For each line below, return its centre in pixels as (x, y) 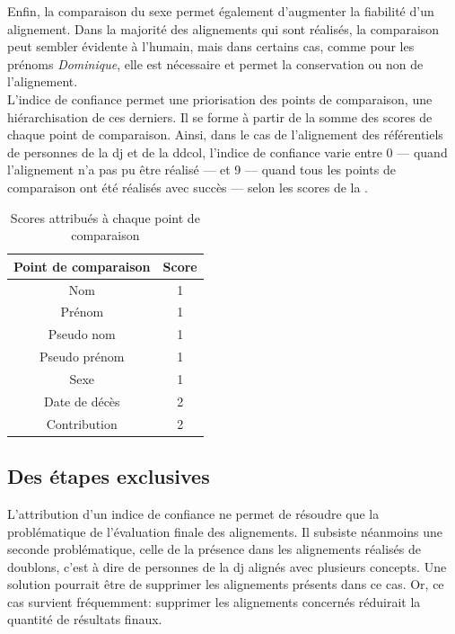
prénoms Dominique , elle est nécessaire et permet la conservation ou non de (215, 63)
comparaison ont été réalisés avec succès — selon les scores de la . (188, 187)
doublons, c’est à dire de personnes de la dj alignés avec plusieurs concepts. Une (227, 566)
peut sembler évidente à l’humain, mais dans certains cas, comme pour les (211, 46)
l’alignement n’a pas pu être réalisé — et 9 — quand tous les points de (201, 170)
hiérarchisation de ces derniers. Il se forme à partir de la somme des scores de (220, 116)
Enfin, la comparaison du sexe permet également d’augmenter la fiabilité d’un (221, 11)
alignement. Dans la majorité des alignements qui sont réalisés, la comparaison (223, 28)
